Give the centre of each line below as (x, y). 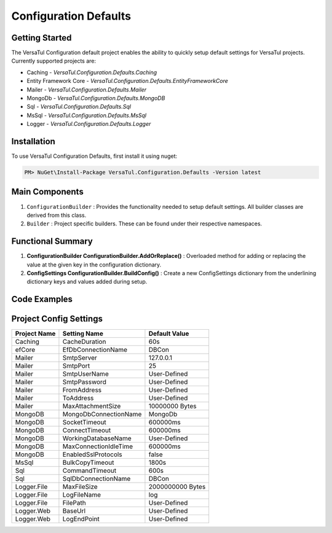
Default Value (169, 333)
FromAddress (82, 390)
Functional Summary (52, 242)
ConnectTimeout (87, 430)
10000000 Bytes (172, 407)
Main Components (48, 192)
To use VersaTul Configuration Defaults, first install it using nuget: (94, 156)
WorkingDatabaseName (97, 438)
